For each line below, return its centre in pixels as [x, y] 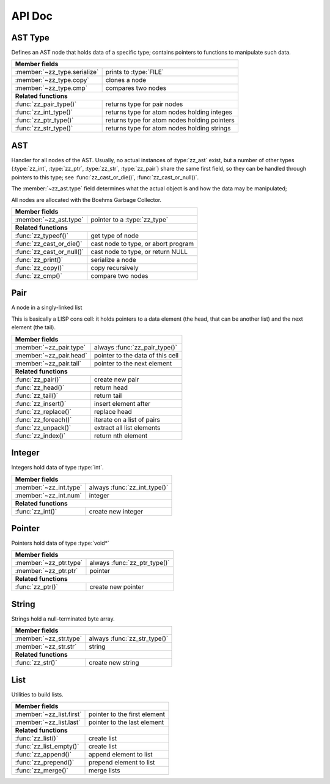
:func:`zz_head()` [40, 387]
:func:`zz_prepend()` [45, 763]
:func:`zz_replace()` [43, 411]
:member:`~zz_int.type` [49, 487]
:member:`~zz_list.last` [48, 722]
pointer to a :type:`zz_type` [129, 219]
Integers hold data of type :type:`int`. [57, 468]
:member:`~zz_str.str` [46, 647]
